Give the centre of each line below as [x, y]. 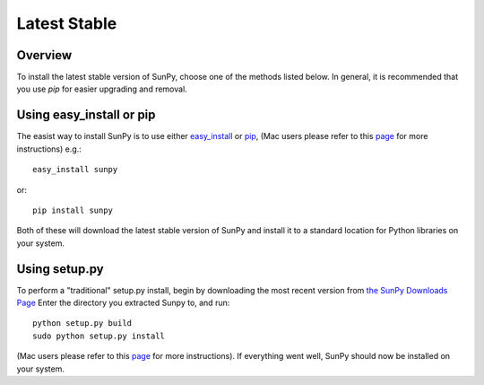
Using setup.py [60, 269]
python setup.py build [82, 324]
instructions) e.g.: [49, 149]
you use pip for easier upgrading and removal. [102, 89]
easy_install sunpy [75, 170]
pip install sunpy [73, 210]
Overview [44, 55]
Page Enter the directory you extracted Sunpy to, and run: [123, 302]
